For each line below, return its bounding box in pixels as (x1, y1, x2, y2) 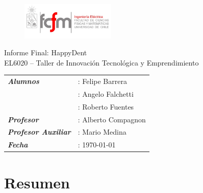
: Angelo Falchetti (78, 88, 134, 99)
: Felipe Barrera (78, 76, 127, 87)
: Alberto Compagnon (78, 114, 146, 124)
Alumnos (8, 76, 39, 87)
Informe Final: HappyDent (4, 47, 87, 58)
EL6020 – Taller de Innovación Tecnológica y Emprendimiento (4, 57, 199, 68)
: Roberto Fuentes (78, 101, 134, 112)
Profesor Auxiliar (8, 126, 71, 137)
